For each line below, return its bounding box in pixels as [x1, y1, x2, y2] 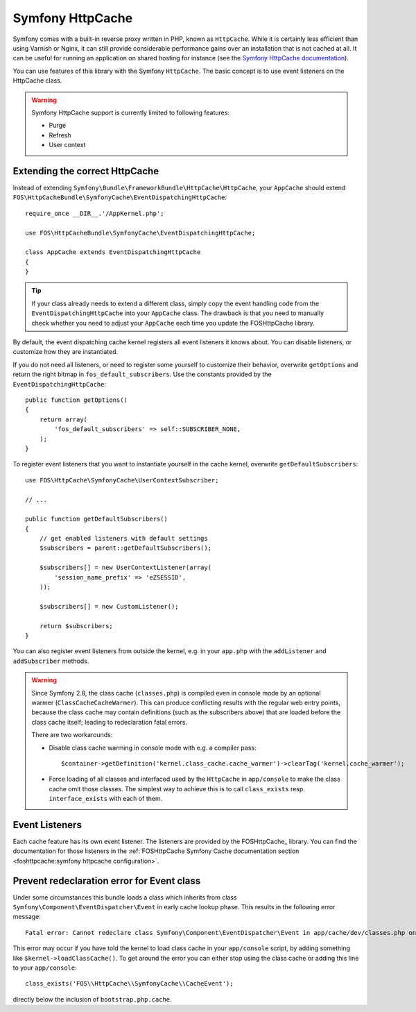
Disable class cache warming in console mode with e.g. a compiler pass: [49, 743, 257, 752]
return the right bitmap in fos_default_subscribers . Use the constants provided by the [12, 370, 272, 378]
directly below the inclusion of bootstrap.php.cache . [12, 995, 173, 1003]
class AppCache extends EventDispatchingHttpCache [25, 248, 201, 256]
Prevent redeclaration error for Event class [12, 875, 201, 886]
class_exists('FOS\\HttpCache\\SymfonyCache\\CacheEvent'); [25, 979, 234, 988]
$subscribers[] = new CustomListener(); [39, 602, 180, 610]
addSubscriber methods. [12, 657, 89, 665]
